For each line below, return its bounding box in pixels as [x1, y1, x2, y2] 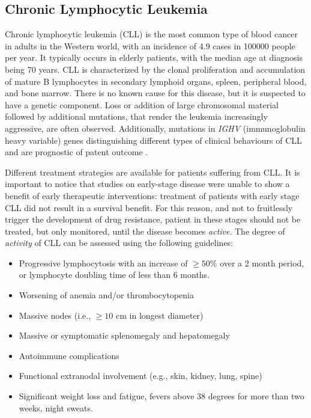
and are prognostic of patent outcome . [5, 146, 148, 158]
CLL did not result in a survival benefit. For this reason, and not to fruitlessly [5, 201, 293, 214]
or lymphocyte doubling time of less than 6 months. [19, 268, 210, 281]
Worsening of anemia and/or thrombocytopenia [19, 289, 194, 301]
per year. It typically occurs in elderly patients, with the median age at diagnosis [5, 51, 303, 64]
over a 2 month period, [220, 256, 304, 269]
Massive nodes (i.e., [19, 309, 91, 321]
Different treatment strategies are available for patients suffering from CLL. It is [5, 165, 300, 178]
